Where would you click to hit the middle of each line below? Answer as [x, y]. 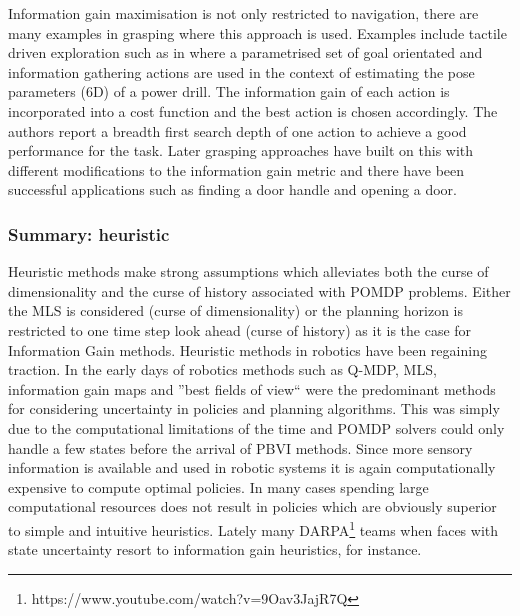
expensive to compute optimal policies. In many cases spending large [218, 486]
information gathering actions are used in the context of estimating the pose [241, 71]
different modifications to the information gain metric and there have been [236, 169]
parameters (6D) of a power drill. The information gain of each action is [229, 91]
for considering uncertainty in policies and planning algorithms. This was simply [254, 408]
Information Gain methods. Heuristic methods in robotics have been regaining [247, 349]
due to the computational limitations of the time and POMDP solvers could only [256, 427]
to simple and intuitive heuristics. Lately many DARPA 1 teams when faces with [253, 528]
